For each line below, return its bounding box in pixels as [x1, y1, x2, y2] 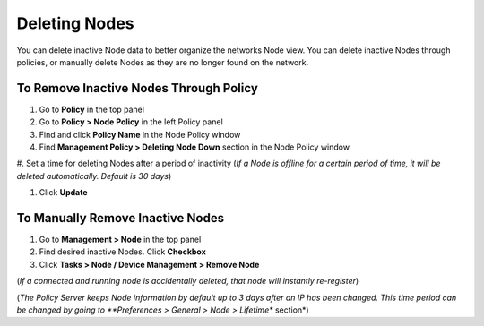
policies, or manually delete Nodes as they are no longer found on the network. [16, 56, 309, 67]
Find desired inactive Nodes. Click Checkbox [39, 246, 206, 257]
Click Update [39, 187, 88, 198]
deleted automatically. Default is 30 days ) [16, 170, 172, 181]
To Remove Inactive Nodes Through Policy [16, 81, 259, 96]
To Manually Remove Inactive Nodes [16, 210, 224, 226]
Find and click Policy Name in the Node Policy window [39, 129, 241, 140]
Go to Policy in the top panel [39, 104, 145, 115]
